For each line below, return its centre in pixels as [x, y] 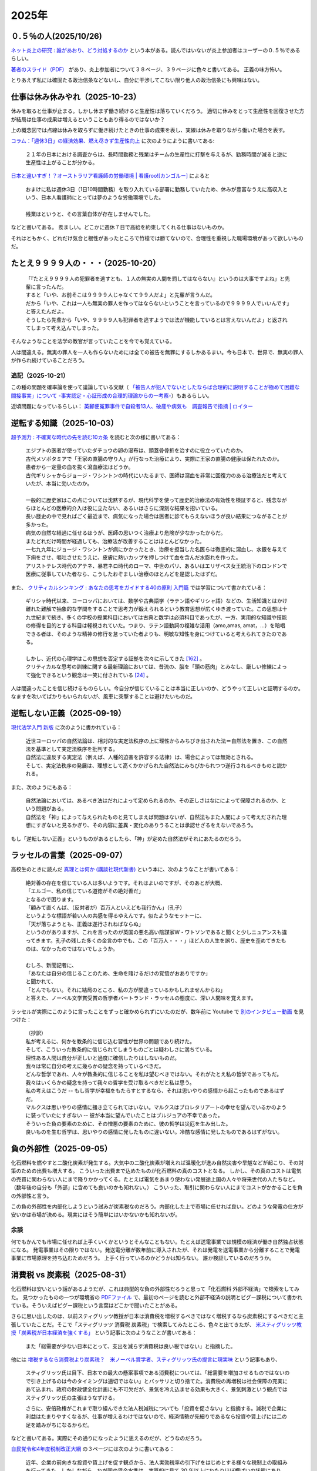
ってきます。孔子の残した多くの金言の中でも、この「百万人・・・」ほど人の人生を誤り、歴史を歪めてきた [154, 940]
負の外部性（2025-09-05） [62, 1148]
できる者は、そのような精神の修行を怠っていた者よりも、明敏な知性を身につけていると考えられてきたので [154, 634]
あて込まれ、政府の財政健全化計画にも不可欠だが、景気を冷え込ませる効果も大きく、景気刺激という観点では [156, 1389]
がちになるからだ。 [69, 1425]
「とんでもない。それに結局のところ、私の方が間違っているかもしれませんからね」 [126, 990]
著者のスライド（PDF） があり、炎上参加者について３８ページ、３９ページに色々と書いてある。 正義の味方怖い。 [148, 69]
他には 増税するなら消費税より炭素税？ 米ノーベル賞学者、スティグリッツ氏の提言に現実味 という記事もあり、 [146, 1359]
